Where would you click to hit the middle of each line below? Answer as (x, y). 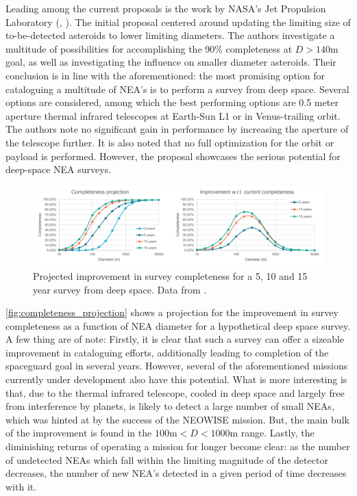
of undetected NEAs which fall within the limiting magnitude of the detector (167, 459)
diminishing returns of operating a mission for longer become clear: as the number (178, 446)
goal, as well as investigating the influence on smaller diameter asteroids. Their (171, 62)
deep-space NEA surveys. (59, 169)
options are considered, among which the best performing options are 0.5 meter (172, 102)
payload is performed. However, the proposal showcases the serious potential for (173, 156)
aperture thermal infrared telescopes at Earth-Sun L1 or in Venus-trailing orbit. (173, 115)
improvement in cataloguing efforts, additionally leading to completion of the (167, 352)
